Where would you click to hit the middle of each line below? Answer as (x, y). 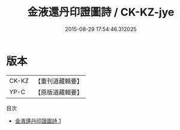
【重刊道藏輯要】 (58, 81)
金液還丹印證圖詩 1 (38, 120)
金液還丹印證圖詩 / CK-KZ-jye (101, 12)
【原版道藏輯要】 (58, 92)
